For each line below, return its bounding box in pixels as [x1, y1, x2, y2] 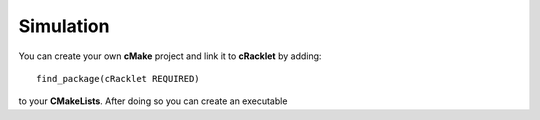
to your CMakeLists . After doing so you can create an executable [18, 95, 288, 107]
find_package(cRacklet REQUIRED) [36, 73, 200, 84]
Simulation [18, 15, 110, 37]
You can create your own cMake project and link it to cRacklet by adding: [18, 50, 322, 62]
